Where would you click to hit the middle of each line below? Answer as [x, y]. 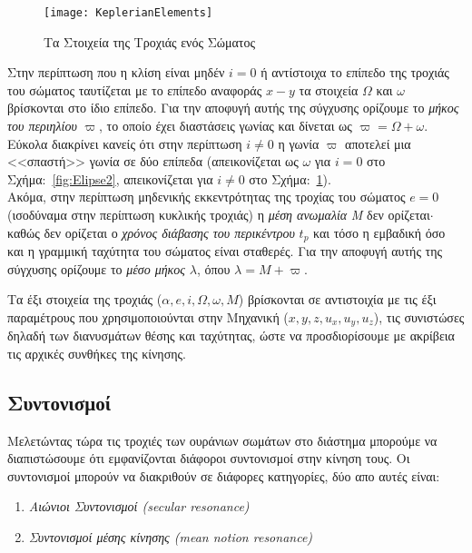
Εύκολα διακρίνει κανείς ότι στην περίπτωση [125, 143]
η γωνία [299, 143]
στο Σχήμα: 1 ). [290, 178]
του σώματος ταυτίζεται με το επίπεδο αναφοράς [135, 89]
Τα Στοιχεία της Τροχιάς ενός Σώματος [149, 41]
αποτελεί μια [378, 143]
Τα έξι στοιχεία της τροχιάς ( [85, 299]
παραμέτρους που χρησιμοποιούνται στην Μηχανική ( [148, 316]
